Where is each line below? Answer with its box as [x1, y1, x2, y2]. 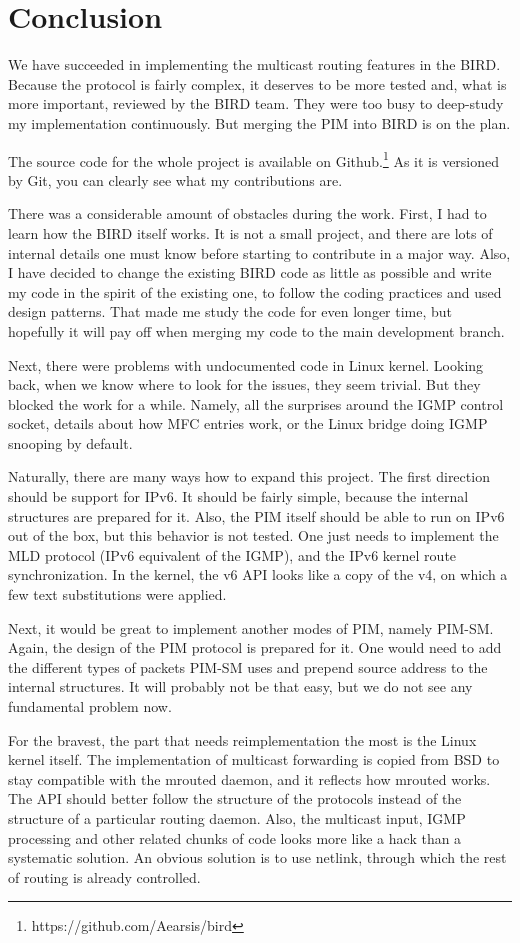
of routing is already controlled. [8, 866, 201, 887]
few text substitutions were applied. [8, 584, 227, 605]
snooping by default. [8, 432, 133, 453]
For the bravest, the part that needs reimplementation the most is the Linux [8, 729, 477, 750]
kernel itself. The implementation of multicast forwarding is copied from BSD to [8, 749, 500, 770]
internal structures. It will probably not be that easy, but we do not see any [8, 676, 473, 697]
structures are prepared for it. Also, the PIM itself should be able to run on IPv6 [8, 505, 505, 526]
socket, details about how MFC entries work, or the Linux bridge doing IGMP [8, 413, 488, 434]
